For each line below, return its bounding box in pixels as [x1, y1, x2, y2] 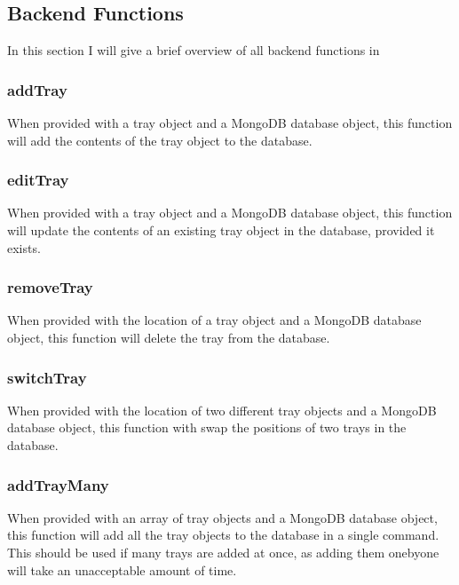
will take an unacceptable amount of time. [7, 560, 237, 579]
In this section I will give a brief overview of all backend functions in [7, 41, 380, 59]
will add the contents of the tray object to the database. [7, 130, 313, 149]
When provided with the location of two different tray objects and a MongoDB [7, 400, 437, 419]
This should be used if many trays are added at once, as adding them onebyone [7, 543, 439, 562]
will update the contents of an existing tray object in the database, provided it [7, 221, 435, 240]
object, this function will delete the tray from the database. [7, 328, 330, 347]
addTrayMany [7, 473, 109, 495]
